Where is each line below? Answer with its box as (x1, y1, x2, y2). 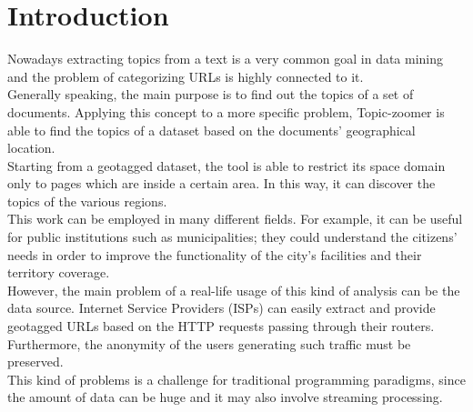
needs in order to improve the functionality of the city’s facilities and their (7, 245, 422, 264)
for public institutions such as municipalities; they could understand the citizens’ (7, 227, 458, 246)
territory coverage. (7, 263, 110, 282)
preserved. (7, 352, 64, 371)
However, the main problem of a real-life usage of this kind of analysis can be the (7, 280, 460, 299)
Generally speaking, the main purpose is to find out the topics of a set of (7, 85, 414, 104)
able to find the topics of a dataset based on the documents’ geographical (7, 120, 416, 139)
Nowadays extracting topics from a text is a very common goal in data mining (7, 49, 444, 68)
